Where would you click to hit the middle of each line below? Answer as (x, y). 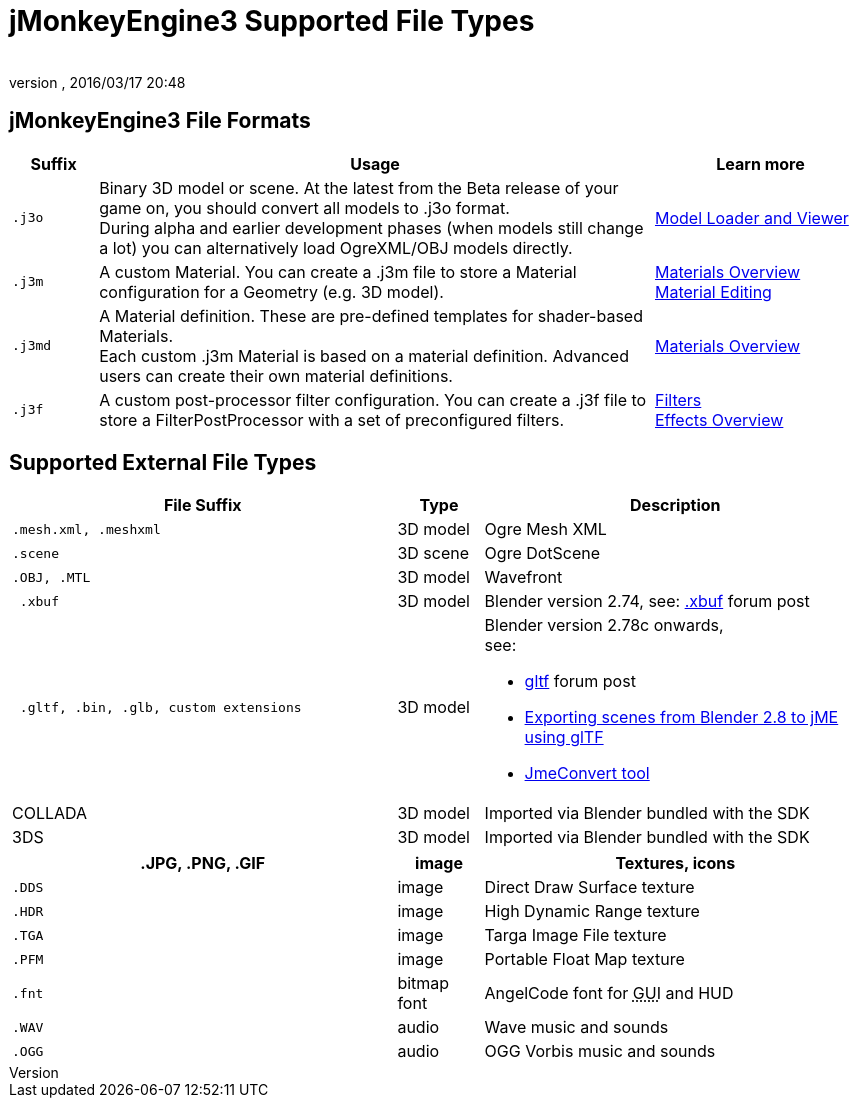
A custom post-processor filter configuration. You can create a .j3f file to (373, 399)
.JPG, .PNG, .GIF (203, 863)
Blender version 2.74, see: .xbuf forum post (647, 601)
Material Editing (713, 291)
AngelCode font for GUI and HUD (609, 993)
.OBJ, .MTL (51, 577)
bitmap (423, 983)
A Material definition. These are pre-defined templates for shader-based (371, 315)
